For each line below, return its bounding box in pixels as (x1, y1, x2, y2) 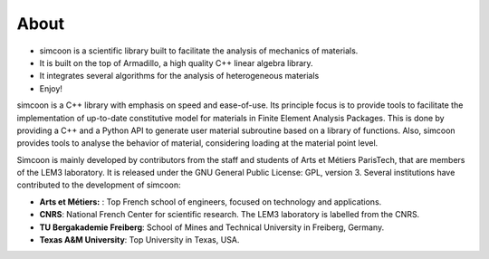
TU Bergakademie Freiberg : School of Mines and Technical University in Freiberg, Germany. (39, 222, 385, 233)
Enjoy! (39, 82, 63, 94)
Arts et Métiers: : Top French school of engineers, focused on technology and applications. (39, 196, 382, 207)
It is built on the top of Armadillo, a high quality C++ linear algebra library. (39, 57, 313, 68)
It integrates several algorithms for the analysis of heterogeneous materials (39, 71, 320, 82)
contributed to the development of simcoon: (16, 179, 181, 190)
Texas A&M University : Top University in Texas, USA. (39, 235, 240, 245)
